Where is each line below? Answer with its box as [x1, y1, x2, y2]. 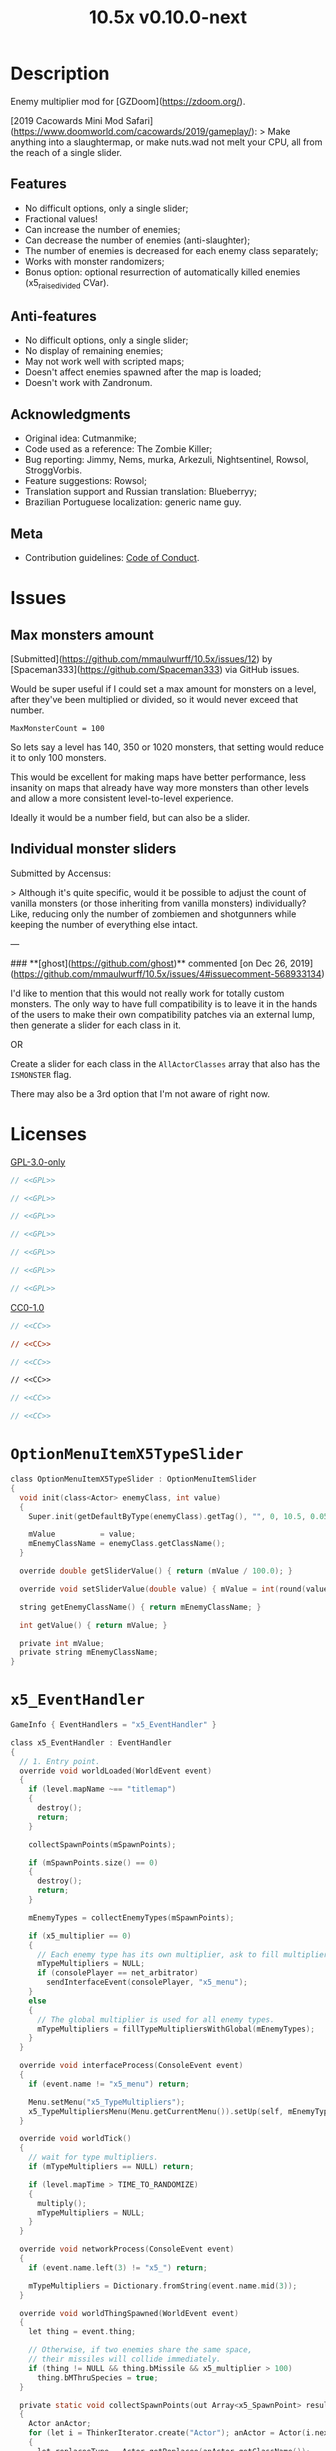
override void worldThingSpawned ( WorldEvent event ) [19, 2308, 240, 2318]
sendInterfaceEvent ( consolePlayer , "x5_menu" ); [46, 1977, 248, 1988]
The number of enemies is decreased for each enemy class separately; [24, 244, 319, 256]
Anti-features [10, 307, 97, 325]
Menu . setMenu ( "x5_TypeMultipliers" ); [28, 2097, 186, 2107]
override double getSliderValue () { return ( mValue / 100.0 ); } [19, 1566, 293, 1576]
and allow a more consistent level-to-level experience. [10, 792, 234, 804]
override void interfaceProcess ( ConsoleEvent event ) [19, 2061, 244, 2071]
